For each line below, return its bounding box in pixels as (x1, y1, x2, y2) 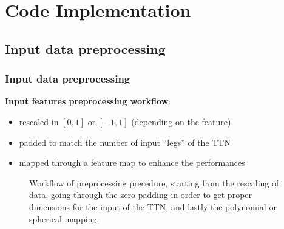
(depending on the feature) (131, 115, 231, 128)
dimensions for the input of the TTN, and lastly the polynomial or (29, 200, 277, 213)
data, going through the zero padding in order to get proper (29, 188, 252, 201)
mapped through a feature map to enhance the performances (19, 156, 245, 169)
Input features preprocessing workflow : (5, 95, 171, 108)
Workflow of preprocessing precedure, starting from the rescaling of (29, 176, 279, 189)
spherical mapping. (29, 212, 100, 225)
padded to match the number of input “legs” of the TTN (19, 135, 231, 148)
